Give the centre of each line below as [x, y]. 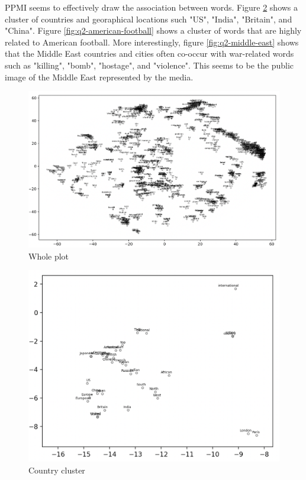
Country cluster [57, 470]
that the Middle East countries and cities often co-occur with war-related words [149, 53]
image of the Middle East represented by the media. [99, 77]
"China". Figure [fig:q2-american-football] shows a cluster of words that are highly [153, 30]
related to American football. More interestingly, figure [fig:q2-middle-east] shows [152, 42]
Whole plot [49, 256]
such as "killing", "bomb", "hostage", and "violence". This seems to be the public [149, 65]
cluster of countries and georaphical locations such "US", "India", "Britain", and [149, 19]
